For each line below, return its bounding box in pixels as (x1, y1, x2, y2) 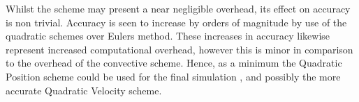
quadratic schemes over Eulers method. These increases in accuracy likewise (6, 28, 330, 43)
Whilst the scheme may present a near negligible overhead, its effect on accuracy (6, 1, 351, 15)
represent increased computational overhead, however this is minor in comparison (6, 42, 353, 56)
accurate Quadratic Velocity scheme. (6, 83, 162, 97)
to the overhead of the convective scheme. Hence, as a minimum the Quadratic (6, 56, 342, 70)
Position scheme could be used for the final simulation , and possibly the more (6, 69, 341, 83)
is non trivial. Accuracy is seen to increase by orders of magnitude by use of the (6, 15, 347, 29)
